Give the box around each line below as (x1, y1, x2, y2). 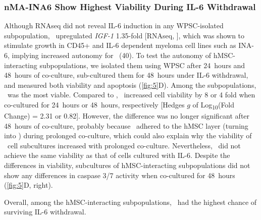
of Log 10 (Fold (192, 99, 235, 111)
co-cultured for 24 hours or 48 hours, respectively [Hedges (4, 99, 185, 109)
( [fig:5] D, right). (4, 180, 53, 190)
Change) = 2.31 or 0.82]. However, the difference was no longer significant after (4, 111, 250, 121)
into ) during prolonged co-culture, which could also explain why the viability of (4, 130, 252, 141)
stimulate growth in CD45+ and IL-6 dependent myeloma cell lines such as (4, 40, 236, 50)
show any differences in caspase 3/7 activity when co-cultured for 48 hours (4, 170, 235, 180)
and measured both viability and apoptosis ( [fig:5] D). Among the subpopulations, (4, 79, 256, 90)
